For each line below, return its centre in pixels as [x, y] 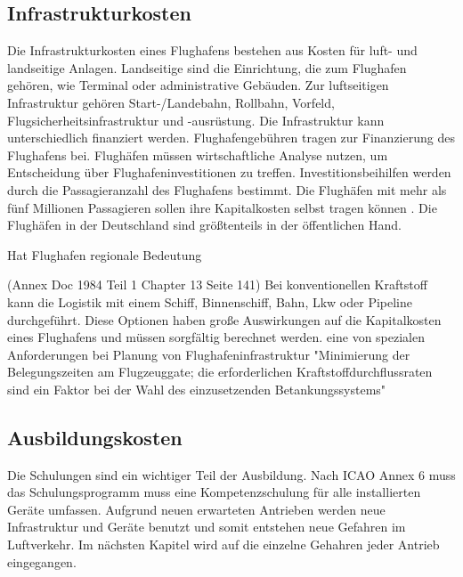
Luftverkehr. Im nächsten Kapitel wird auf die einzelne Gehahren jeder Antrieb [223, 544]
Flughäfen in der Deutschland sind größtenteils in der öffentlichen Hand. [204, 225]
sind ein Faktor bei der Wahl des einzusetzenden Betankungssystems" [197, 389]
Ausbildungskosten [95, 437]
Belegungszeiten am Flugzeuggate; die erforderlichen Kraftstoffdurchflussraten [220, 372]
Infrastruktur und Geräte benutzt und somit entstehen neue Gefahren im [207, 527]
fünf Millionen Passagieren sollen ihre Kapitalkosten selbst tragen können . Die [222, 207]
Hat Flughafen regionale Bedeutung [105, 254]
